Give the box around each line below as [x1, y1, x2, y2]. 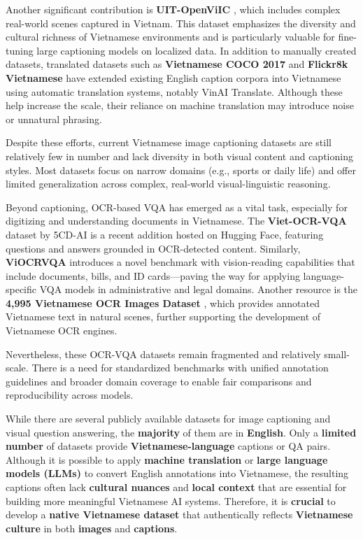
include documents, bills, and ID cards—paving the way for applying [6, 268, 300, 283]
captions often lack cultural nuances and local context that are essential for [6, 480, 347, 494]
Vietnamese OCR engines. [6, 323, 118, 338]
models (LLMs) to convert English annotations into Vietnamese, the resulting [6, 466, 349, 481]
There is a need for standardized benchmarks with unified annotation [31, 360, 329, 375]
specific [6, 282, 37, 297]
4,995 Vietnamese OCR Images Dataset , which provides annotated [6, 295, 320, 310]
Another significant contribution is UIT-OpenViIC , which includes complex [6, 2, 341, 16]
